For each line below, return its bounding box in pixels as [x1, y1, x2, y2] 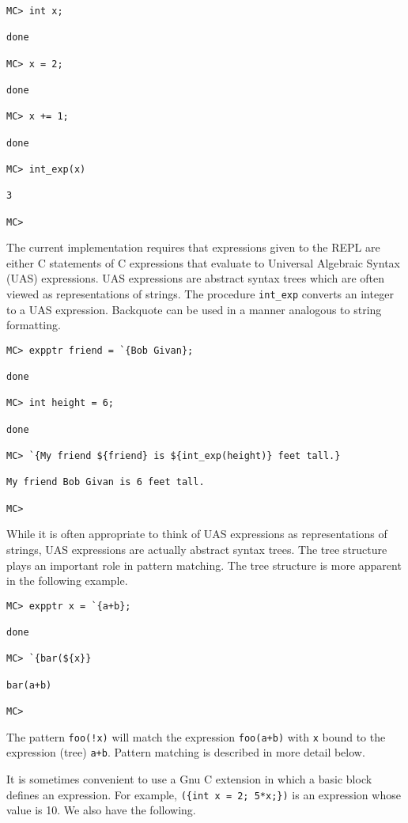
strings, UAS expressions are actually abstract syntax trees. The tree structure [6, 540, 387, 557]
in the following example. [6, 572, 128, 589]
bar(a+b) [6, 679, 52, 691]
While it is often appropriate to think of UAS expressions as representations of [6, 525, 387, 542]
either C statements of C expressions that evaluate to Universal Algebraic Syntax [6, 254, 400, 271]
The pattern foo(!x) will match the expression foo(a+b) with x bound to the [6, 728, 386, 745]
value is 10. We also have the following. [6, 802, 196, 818]
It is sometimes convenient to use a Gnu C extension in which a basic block [6, 770, 372, 787]
